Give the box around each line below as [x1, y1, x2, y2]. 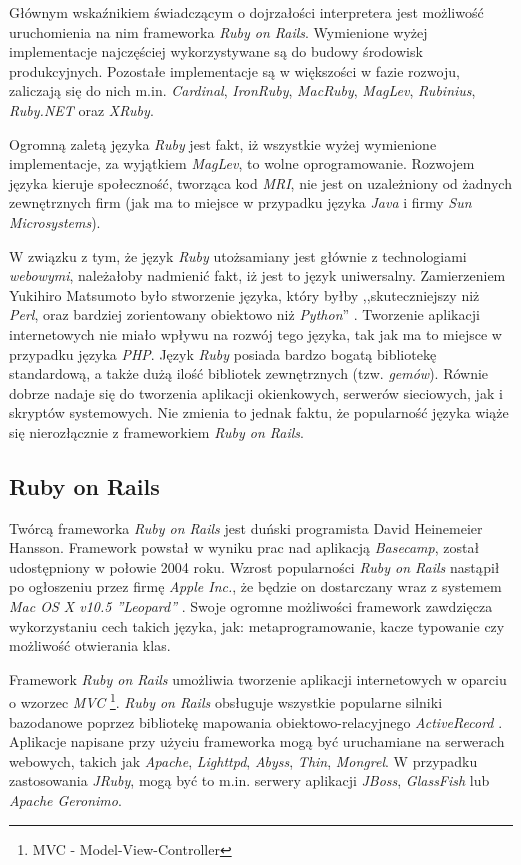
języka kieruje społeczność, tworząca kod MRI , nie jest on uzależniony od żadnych [9, 172, 512, 193]
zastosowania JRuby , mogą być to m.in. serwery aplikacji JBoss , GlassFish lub [9, 770, 490, 791]
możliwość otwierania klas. [9, 635, 171, 656]
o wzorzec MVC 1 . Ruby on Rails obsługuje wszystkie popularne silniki [9, 689, 443, 713]
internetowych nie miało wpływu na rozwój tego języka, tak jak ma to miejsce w [9, 323, 502, 344]
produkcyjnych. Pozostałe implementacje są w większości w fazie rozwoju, [9, 60, 460, 81]
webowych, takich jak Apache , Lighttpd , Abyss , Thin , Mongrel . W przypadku [9, 750, 478, 771]
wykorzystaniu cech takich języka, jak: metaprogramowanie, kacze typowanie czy [9, 615, 505, 636]
